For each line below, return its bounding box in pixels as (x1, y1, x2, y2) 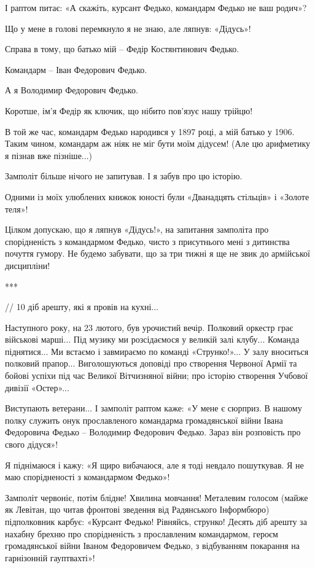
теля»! (5, 202, 28, 215)
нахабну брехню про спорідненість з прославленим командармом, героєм (5, 527, 278, 540)
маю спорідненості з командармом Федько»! (5, 470, 170, 483)
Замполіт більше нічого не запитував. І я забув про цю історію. (5, 169, 243, 182)
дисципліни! (5, 259, 50, 271)
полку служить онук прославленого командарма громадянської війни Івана (5, 413, 283, 426)
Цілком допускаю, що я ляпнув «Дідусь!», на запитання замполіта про (5, 223, 269, 236)
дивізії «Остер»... (5, 381, 69, 394)
